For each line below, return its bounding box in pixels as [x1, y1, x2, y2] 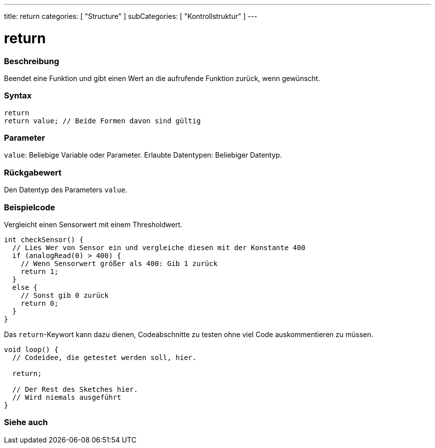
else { [12, 283, 38, 291]
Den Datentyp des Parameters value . [4, 185, 128, 194]
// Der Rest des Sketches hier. [12, 385, 138, 393]
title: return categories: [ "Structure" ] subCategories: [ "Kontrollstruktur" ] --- [4, 12, 258, 20]
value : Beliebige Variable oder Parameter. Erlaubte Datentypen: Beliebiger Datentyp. [4, 151, 282, 160]
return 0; [20, 299, 59, 307]
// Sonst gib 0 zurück [20, 291, 109, 299]
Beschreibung [4, 56, 60, 66]
